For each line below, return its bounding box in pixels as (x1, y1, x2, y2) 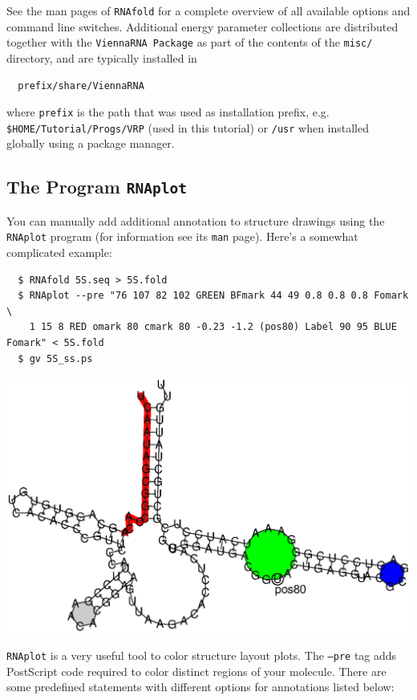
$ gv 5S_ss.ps (18, 352, 93, 364)
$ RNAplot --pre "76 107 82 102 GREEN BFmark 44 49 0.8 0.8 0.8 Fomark (18, 290, 409, 302)
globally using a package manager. (6, 135, 175, 152)
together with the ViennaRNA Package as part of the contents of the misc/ (6, 34, 373, 51)
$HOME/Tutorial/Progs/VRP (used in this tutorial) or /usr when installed (6, 119, 370, 136)
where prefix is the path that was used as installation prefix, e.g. (6, 104, 330, 120)
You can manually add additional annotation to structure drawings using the (6, 212, 385, 229)
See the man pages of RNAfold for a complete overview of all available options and (6, 2, 411, 18)
